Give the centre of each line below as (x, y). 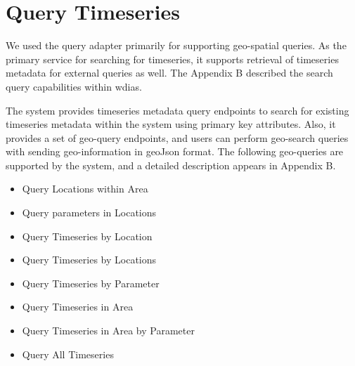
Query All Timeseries (68, 354)
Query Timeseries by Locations (89, 260)
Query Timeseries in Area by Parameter (108, 331)
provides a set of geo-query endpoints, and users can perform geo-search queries (177, 137)
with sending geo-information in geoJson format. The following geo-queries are (175, 151)
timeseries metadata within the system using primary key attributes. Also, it (171, 124)
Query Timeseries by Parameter (91, 283)
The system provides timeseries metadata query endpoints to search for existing (177, 110)
